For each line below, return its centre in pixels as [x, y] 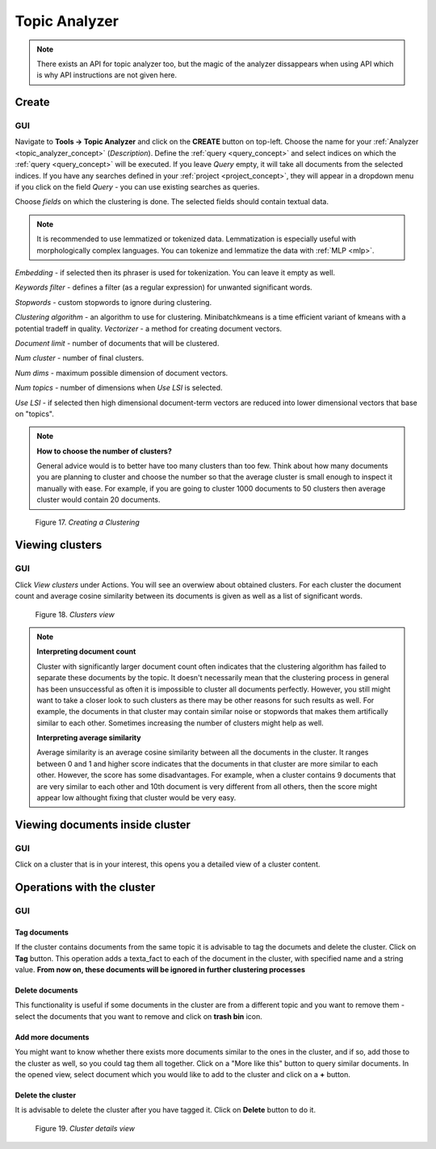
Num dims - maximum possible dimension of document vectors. [122, 373]
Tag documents [42, 932]
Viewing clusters [59, 545]
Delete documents [46, 990]
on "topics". [34, 414]
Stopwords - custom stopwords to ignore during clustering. [113, 302]
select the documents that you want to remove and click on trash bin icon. [138, 1016]
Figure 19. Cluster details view [85, 1128]
